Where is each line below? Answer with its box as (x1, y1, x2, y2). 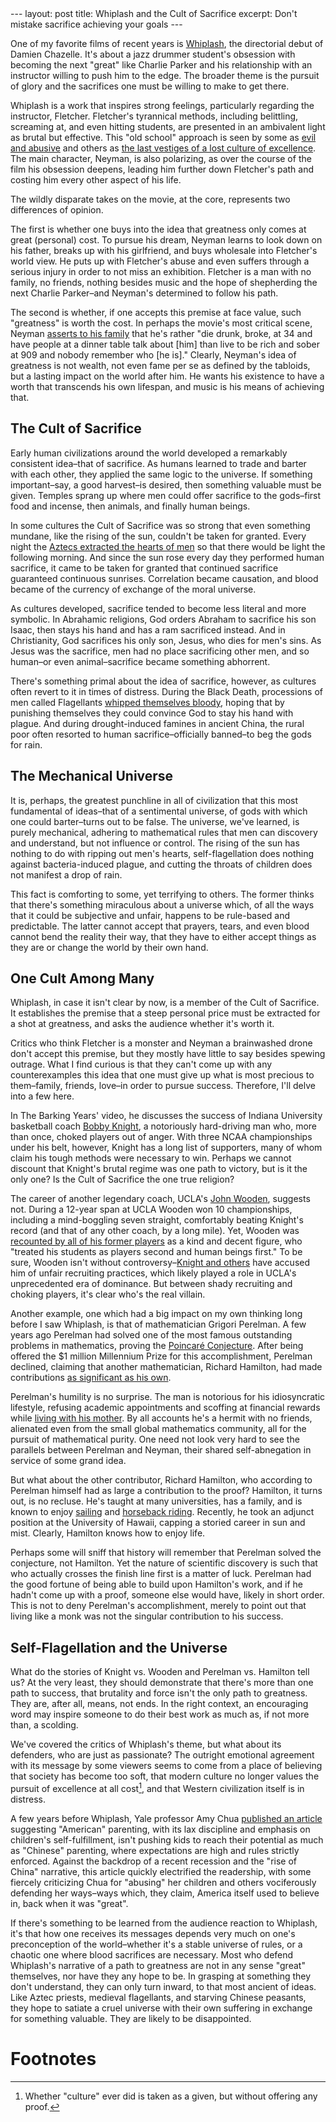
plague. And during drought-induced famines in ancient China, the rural (10, 717, 305, 729)
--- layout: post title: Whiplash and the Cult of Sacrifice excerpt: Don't (10, 8, 298, 19)
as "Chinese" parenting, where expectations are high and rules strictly (10, 1844, 300, 1856)
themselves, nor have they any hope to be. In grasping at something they (10, 1970, 312, 1982)
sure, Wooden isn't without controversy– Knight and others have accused (10, 1257, 311, 1269)
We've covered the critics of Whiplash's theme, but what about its (10, 1738, 282, 1751)
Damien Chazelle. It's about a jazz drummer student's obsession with (10, 48, 296, 60)
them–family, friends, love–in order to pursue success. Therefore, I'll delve (10, 1080, 316, 1092)
